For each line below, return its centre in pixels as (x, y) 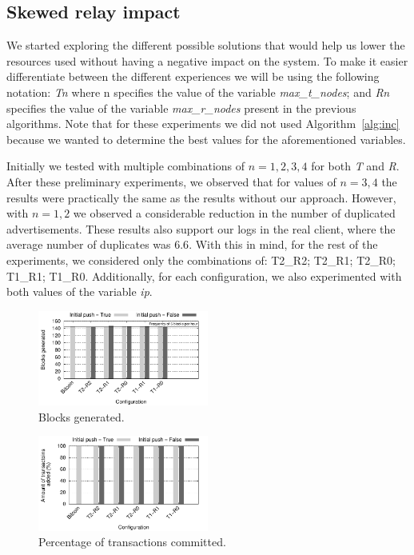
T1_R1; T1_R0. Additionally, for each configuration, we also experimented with (204, 276)
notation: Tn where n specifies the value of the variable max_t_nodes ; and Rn (198, 92)
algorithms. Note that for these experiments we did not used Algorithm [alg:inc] (203, 124)
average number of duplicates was (89, 244)
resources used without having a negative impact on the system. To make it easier (207, 60)
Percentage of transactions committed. (132, 542)
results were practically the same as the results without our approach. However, (201, 197)
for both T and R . (355, 166)
